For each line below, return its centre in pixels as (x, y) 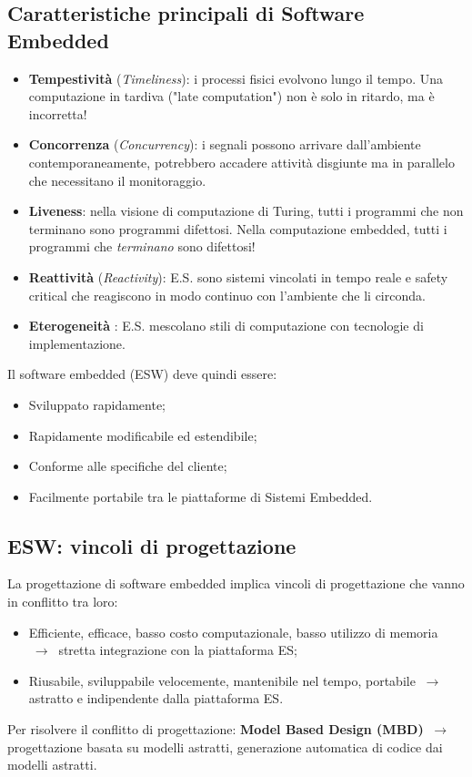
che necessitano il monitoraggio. (117, 180)
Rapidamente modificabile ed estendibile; (143, 435)
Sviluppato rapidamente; (97, 404)
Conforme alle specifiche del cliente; (128, 466)
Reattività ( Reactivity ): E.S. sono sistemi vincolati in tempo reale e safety (238, 276)
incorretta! (58, 113)
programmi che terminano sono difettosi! (142, 246)
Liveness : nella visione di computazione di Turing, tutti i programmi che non (246, 211)
